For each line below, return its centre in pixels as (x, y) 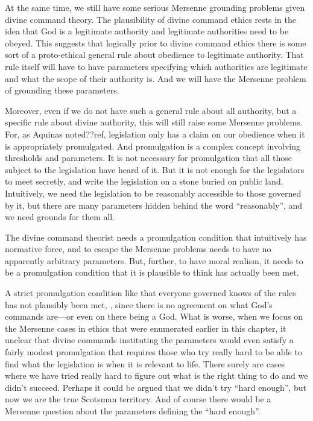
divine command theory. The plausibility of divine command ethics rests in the (151, 19)
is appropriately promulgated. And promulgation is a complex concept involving (153, 146)
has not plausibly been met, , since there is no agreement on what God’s (139, 304)
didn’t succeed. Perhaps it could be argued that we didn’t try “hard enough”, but (156, 387)
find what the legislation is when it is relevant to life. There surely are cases (145, 363)
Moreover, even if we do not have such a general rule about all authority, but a (151, 110)
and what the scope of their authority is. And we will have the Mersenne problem (156, 78)
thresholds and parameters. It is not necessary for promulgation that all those (148, 158)
